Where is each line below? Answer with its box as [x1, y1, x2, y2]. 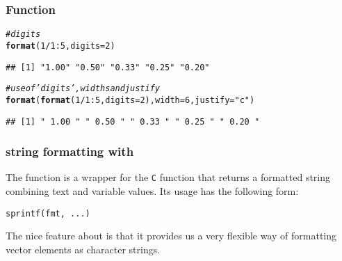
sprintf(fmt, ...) [6, 208, 90, 219]
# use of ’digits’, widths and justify [6, 84, 160, 94]
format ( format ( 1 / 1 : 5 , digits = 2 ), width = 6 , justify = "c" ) [6, 95, 255, 105]
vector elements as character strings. [6, 242, 161, 256]
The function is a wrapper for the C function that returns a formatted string [6, 170, 331, 184]
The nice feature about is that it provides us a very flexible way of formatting [6, 228, 336, 243]
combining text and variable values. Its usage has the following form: [6, 184, 299, 198]
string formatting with [6, 143, 134, 160]
